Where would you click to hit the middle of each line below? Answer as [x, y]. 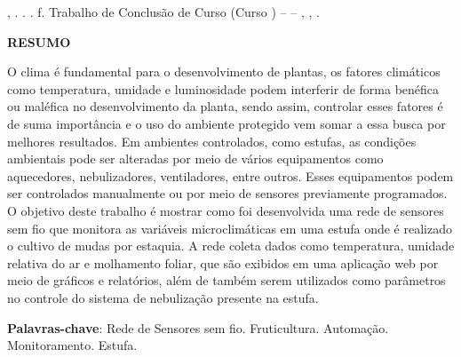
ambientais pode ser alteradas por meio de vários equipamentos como [195, 159]
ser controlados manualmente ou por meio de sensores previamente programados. [227, 193]
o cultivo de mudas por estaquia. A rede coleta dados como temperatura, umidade [231, 246]
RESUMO [39, 41]
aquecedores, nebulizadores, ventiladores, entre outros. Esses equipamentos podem [230, 175]
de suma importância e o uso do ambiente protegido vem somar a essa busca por [227, 123]
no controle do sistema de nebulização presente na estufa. [163, 297]
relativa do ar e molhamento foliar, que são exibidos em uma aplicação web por [223, 262]
